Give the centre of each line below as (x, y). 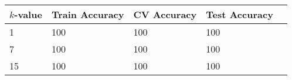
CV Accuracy (165, 14)
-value (28, 14)
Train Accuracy (88, 14)
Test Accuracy (240, 14)
